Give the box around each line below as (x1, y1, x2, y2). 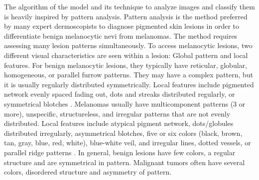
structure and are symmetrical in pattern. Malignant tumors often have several (4, 157, 245, 167)
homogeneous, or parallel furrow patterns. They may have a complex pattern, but (4, 69, 254, 80)
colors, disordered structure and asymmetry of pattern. (4, 167, 172, 177)
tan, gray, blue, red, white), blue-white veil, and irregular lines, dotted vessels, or (4, 137, 251, 148)
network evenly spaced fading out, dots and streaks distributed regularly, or (4, 89, 235, 99)
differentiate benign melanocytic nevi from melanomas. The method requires (4, 30, 238, 41)
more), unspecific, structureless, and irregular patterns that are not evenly (4, 108, 231, 119)
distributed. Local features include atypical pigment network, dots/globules (4, 118, 234, 128)
